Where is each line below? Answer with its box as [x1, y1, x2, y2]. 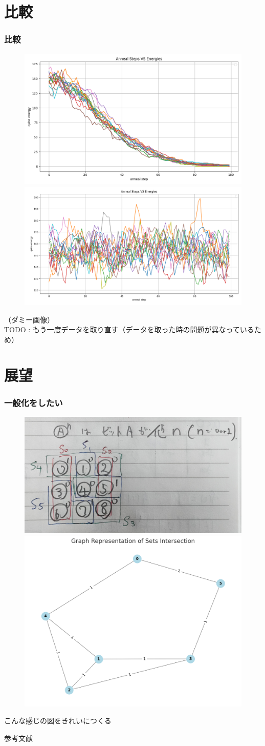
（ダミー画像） [4, 314, 54, 325]
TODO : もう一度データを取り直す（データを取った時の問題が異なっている [4, 324, 254, 335]
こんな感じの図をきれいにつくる [4, 715, 112, 726]
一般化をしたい [4, 396, 63, 409]
